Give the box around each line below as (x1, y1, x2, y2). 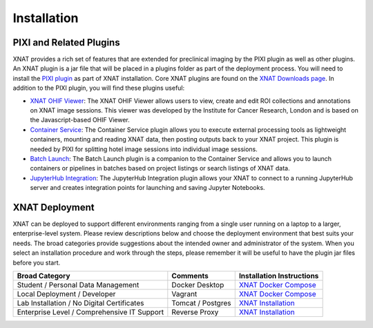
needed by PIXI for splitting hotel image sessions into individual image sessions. (30, 145, 258, 153)
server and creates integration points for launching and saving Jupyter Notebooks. (30, 184, 265, 192)
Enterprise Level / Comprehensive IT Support (17, 307, 164, 317)
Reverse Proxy (171, 307, 219, 317)
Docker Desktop (171, 280, 224, 289)
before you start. (12, 258, 61, 267)
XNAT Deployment (12, 201, 95, 213)
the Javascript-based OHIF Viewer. (30, 116, 131, 124)
